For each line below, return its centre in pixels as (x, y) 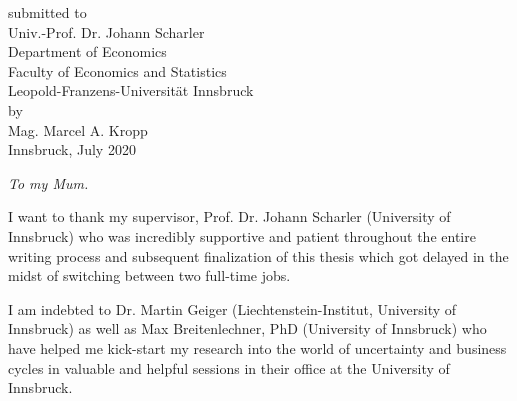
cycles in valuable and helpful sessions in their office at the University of (229, 367)
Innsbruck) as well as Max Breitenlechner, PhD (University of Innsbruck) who (247, 328)
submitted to (47, 12)
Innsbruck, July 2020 (72, 149)
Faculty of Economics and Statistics (117, 70)
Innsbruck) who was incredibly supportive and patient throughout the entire (242, 235)
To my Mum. (48, 182)
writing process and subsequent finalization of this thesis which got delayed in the (258, 255)
